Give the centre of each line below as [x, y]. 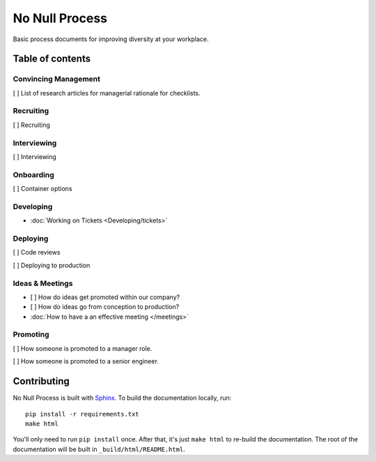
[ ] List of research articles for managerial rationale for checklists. [107, 93]
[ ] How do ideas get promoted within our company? [105, 297]
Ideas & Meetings [43, 283]
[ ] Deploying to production [52, 265]
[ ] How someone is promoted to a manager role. [83, 348]
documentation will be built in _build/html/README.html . [99, 449]
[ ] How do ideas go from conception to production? [105, 307]
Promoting [31, 335]
